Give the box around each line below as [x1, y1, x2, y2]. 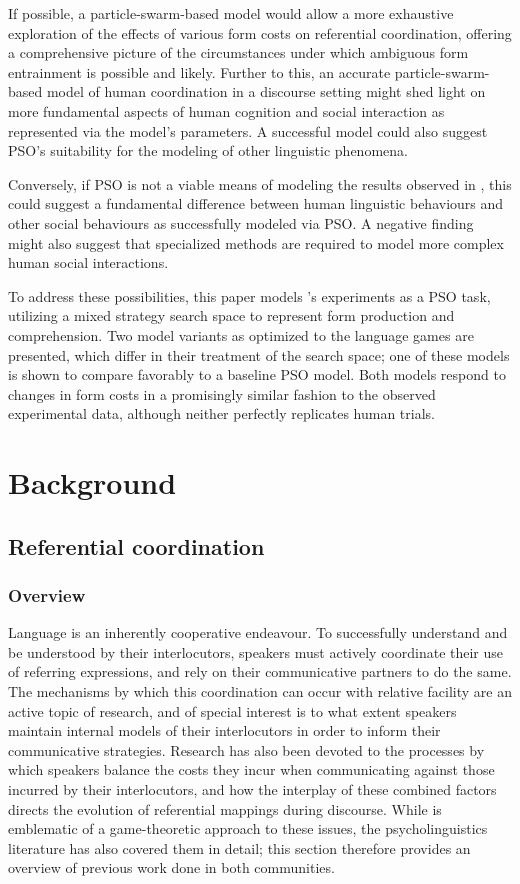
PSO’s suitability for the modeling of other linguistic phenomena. [8, 140, 408, 161]
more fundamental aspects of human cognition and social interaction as [8, 100, 445, 121]
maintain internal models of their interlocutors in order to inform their [8, 720, 441, 741]
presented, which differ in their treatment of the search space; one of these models [8, 344, 510, 365]
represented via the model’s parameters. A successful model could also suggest [8, 120, 488, 141]
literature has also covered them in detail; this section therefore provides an [8, 837, 471, 858]
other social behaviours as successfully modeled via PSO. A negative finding [8, 212, 474, 233]
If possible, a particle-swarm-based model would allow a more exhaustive [8, 3, 454, 23]
